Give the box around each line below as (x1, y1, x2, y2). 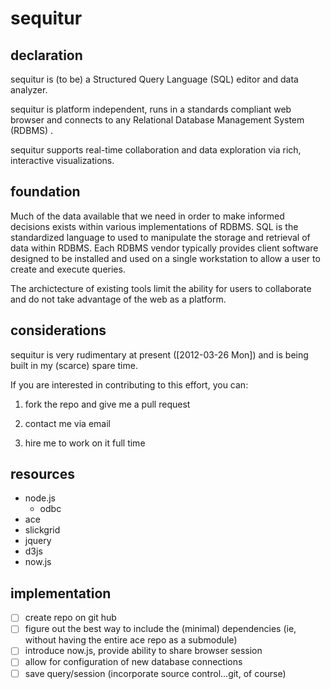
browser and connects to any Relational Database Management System (10, 114, 305, 126)
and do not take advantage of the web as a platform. (10, 293, 227, 305)
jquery (24, 535, 52, 547)
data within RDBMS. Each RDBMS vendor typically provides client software (10, 242, 319, 254)
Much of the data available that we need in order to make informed (10, 210, 285, 222)
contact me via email (24, 417, 111, 429)
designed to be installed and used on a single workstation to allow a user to (10, 252, 321, 264)
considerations (10, 322, 107, 339)
